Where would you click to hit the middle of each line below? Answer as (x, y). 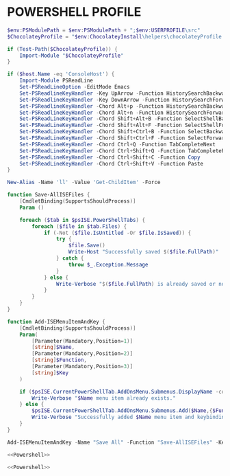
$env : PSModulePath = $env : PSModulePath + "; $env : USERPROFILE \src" (104, 30)
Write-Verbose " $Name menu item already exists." (104, 398)
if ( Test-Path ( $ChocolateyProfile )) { (62, 49)
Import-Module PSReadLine (56, 81)
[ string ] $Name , (53, 348)
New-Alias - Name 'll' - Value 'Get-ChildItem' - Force (84, 183)
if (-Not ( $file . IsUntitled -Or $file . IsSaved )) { (117, 233)
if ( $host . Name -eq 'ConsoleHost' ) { (61, 74)
